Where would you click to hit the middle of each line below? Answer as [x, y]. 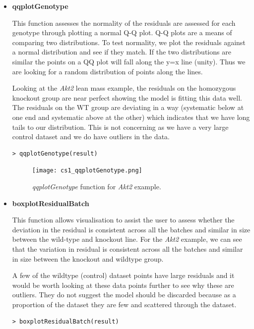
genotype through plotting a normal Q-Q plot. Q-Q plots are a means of [122, 32]
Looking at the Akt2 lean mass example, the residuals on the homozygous [124, 88]
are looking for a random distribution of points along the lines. [107, 71]
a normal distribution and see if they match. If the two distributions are [122, 52]
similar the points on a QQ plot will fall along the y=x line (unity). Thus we [129, 61]
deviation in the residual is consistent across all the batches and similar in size [131, 229]
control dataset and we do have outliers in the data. [91, 137]
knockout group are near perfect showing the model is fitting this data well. [127, 97]
